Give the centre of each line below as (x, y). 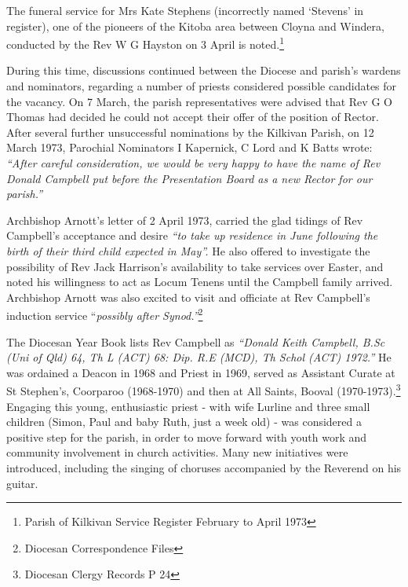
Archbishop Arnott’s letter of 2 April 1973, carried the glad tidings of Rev (185, 220)
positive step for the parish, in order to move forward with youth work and (187, 437)
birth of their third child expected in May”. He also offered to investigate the (188, 250)
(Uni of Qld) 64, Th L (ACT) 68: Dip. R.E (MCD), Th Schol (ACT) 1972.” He (199, 357)
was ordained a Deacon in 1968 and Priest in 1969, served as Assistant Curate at (201, 372)
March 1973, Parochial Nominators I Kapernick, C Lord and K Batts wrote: (189, 147)
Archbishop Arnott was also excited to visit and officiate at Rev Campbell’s (188, 297)
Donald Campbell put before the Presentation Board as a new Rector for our (189, 178)
